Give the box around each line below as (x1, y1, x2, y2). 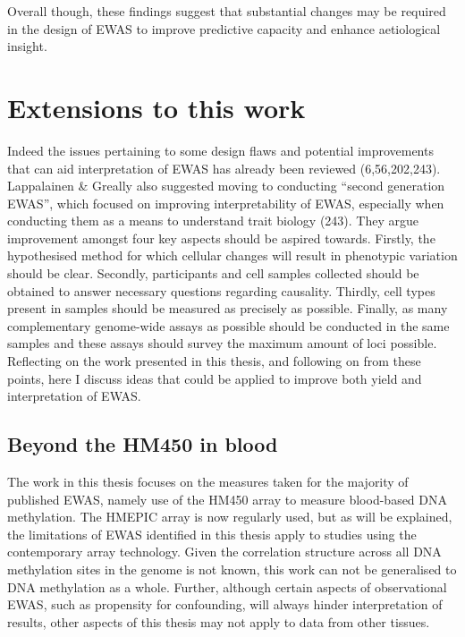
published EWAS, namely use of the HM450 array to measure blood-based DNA (7, 489, 447, 508)
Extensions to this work (7, 89, 306, 125)
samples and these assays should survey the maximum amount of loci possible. (7, 334, 437, 352)
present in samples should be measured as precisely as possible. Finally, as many (7, 299, 448, 318)
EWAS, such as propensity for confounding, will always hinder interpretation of (7, 595, 443, 614)
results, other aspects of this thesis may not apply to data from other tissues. (7, 612, 430, 631)
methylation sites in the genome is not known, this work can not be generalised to (7, 559, 457, 578)
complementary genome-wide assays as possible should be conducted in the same (7, 316, 450, 335)
